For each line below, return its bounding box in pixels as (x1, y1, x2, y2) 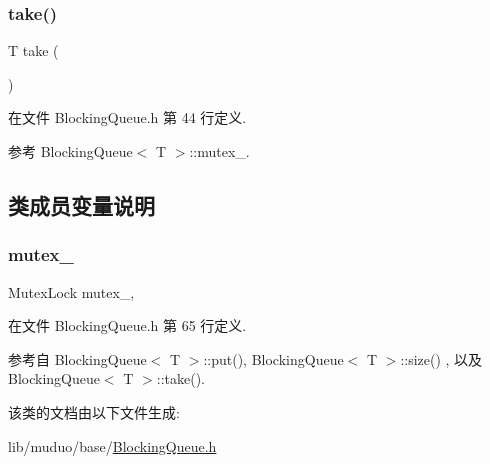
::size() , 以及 (400, 348, 483, 369)
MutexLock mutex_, (8, 281, 135, 302)
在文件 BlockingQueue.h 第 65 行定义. (8, 315, 247, 336)
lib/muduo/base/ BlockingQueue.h (8, 435, 217, 456)
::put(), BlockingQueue (203, 348, 344, 369)
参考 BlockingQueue (8, 141, 133, 161)
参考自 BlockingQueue (8, 348, 147, 369)
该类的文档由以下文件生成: (8, 401, 180, 422)
